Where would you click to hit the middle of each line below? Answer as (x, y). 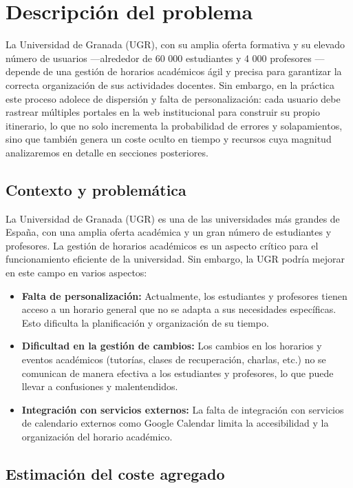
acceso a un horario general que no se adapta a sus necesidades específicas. (179, 309)
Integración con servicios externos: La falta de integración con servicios (183, 409)
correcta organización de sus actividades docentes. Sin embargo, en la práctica (170, 84)
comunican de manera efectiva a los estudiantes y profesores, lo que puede (178, 373)
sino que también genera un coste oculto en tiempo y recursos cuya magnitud (169, 139)
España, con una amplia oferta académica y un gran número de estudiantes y (169, 232)
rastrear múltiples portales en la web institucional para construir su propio (163, 112)
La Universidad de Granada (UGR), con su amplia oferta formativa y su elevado (175, 44)
